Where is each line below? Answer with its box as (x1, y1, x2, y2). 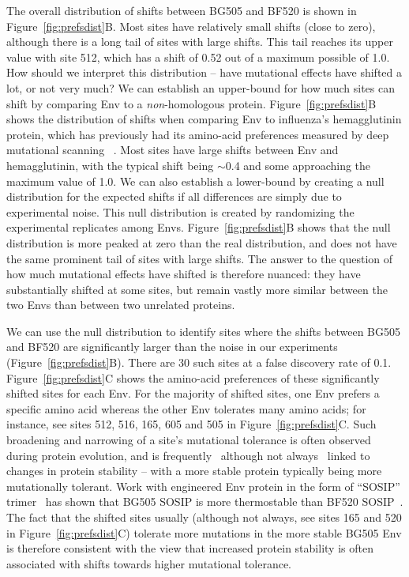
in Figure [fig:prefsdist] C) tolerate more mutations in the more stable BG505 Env (6, 524, 402, 541)
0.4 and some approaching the (225, 157, 371, 173)
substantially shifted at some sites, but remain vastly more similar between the (6, 281, 388, 297)
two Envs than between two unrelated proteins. (6, 296, 235, 313)
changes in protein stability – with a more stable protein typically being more (6, 462, 382, 479)
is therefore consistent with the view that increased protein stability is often (6, 540, 373, 556)
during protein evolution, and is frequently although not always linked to (6, 447, 370, 463)
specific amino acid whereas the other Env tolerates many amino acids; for (6, 400, 366, 417)
